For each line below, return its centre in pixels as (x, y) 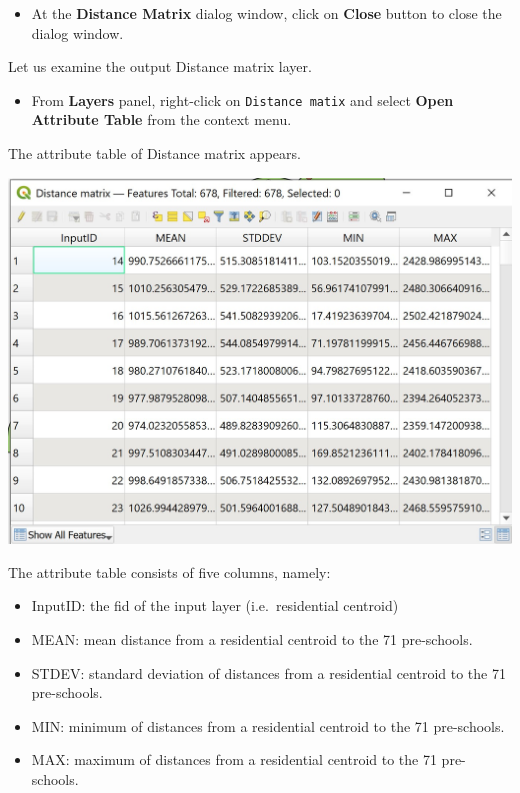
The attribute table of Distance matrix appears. (154, 153)
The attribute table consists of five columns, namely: (169, 571)
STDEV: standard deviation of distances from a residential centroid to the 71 (268, 672)
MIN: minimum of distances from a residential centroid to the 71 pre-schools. (268, 725)
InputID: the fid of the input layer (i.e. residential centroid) (215, 605)
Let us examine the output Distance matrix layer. (160, 66)
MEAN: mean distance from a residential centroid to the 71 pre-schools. (252, 638)
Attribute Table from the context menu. (161, 119)
